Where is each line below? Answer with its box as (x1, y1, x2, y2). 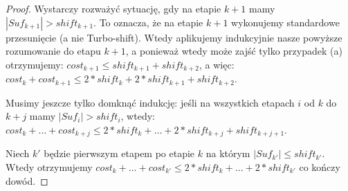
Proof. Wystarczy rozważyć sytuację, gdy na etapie (6, 1, 221, 15)
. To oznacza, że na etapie (93, 15, 203, 29)
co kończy (299, 159, 340, 174)
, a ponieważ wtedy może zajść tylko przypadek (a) (125, 44, 342, 58)
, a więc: (199, 57, 235, 71)
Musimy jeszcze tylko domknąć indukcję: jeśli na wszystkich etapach (6, 95, 295, 109)
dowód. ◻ (6, 173, 48, 188)
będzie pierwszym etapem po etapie (44, 146, 195, 161)
